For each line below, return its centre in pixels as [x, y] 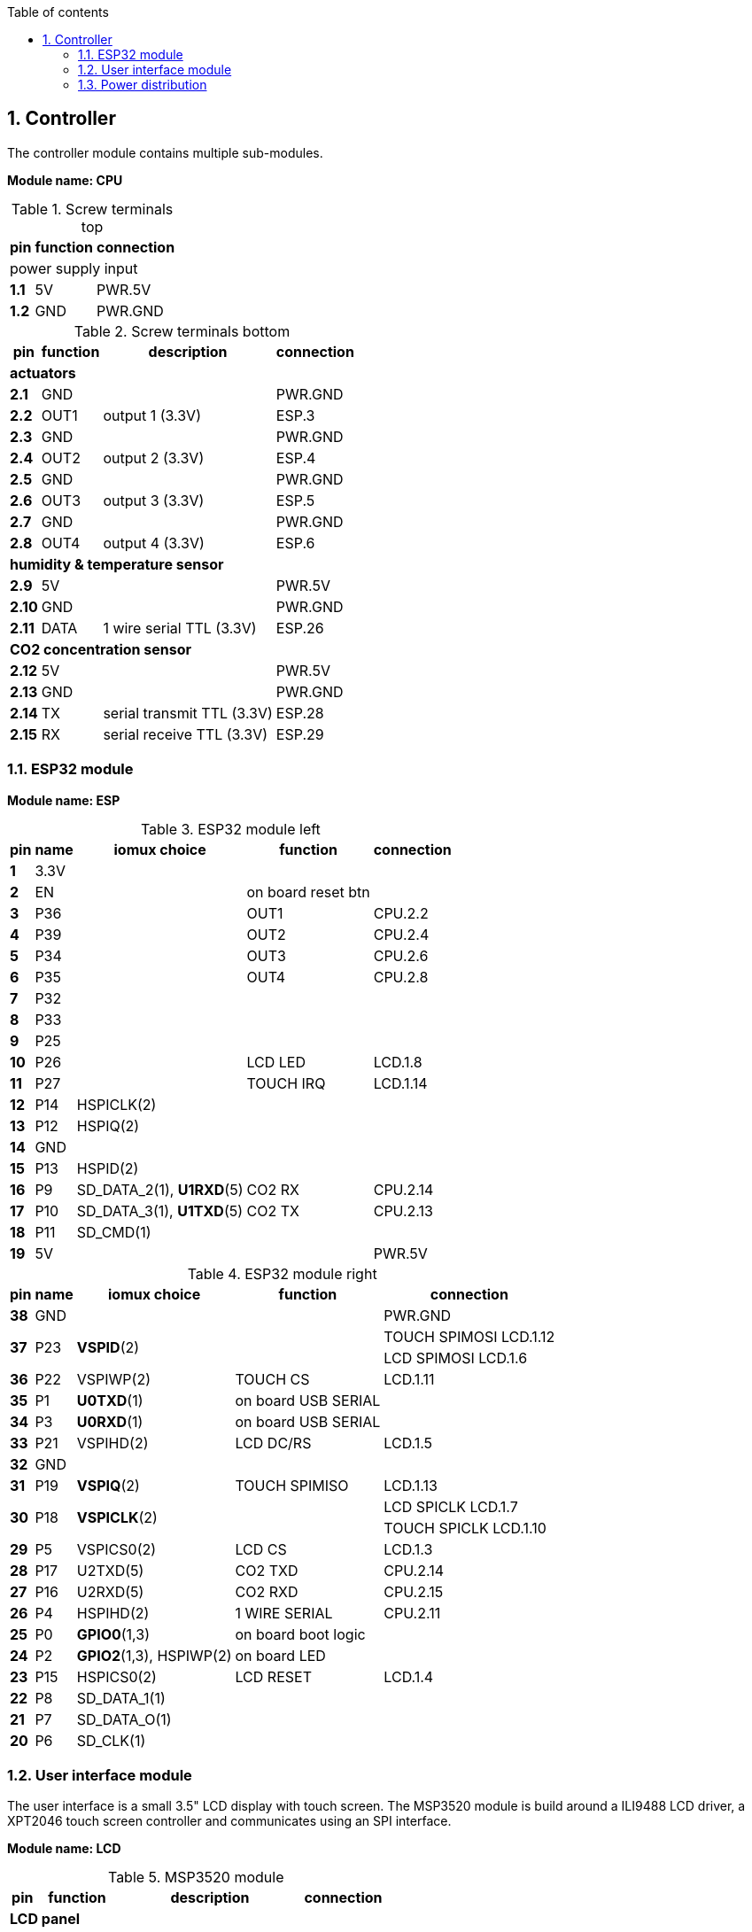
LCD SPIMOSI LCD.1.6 [456, 1358]
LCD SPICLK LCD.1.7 [451, 1506]
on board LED [280, 1655]
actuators [43, 372]
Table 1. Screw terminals [92, 209]
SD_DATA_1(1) [121, 1698]
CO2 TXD [267, 1570]
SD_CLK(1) [111, 1740]
